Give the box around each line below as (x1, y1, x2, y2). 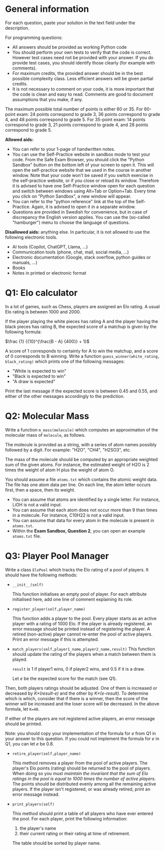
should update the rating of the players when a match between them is (12, 651, 156, 657)
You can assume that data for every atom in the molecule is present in (12, 517, 154, 523)
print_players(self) (12, 802, 55, 807)
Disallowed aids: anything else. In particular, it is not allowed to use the (5, 229, 150, 235)
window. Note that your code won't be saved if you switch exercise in (12, 172, 154, 178)
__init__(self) (12, 582, 44, 587)
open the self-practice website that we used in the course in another (12, 167, 152, 173)
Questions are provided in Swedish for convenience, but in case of (12, 209, 148, 215)
